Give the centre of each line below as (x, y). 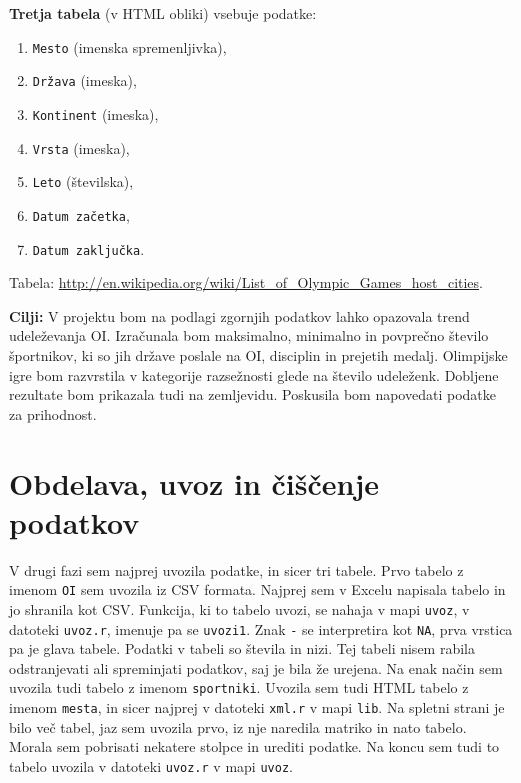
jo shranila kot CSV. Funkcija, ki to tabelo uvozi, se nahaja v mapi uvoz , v (239, 608)
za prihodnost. (53, 413)
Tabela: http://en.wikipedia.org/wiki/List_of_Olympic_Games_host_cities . (246, 282)
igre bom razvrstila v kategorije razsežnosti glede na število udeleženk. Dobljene (254, 374)
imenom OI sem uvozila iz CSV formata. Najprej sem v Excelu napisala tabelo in (257, 589)
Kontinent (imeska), (95, 113)
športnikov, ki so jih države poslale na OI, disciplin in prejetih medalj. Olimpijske (258, 354)
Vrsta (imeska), (81, 147)
